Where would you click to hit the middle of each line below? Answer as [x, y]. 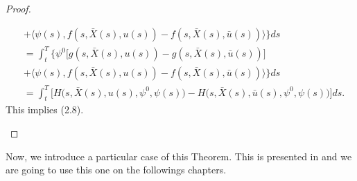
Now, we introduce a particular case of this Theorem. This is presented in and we [179, 156]
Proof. [18, 8]
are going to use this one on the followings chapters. [116, 170]
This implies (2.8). [45, 109]
